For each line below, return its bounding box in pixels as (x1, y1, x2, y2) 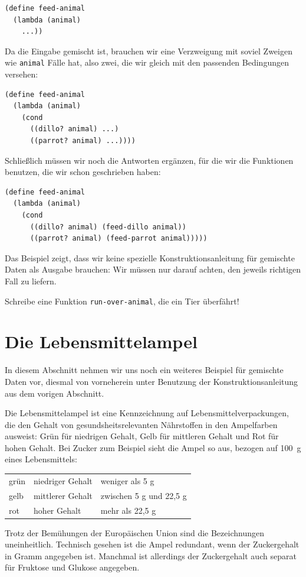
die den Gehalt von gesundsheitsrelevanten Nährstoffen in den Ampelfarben (5, 418, 278, 430)
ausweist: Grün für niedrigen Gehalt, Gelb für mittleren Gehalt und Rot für (5, 430, 279, 442)
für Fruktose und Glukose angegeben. (5, 561, 140, 573)
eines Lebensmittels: (5, 453, 77, 465)
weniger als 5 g (100, 474, 154, 487)
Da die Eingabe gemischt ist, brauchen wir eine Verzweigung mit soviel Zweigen (5, 44, 292, 57)
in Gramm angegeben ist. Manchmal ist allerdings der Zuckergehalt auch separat (5, 549, 297, 562)
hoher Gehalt (34, 504, 81, 516)
